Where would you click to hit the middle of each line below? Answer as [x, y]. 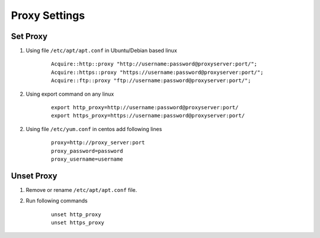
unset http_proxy [76, 214]
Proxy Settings [48, 15]
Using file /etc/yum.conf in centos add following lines [94, 129]
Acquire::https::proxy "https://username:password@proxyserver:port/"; [157, 72]
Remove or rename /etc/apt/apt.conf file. [81, 190]
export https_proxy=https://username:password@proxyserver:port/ [148, 116]
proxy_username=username [87, 159]
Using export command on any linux [70, 94]
